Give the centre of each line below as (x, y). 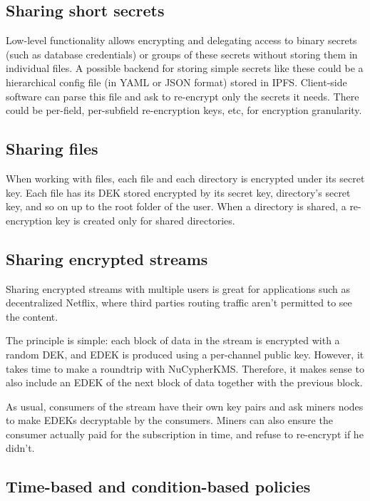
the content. (32, 316)
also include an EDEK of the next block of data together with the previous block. (184, 382)
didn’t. (20, 448)
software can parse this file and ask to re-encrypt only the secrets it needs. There (183, 96)
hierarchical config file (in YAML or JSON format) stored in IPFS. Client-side (176, 82)
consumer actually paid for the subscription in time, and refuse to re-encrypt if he (185, 434)
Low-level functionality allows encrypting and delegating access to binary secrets (181, 40)
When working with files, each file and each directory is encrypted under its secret (185, 178)
